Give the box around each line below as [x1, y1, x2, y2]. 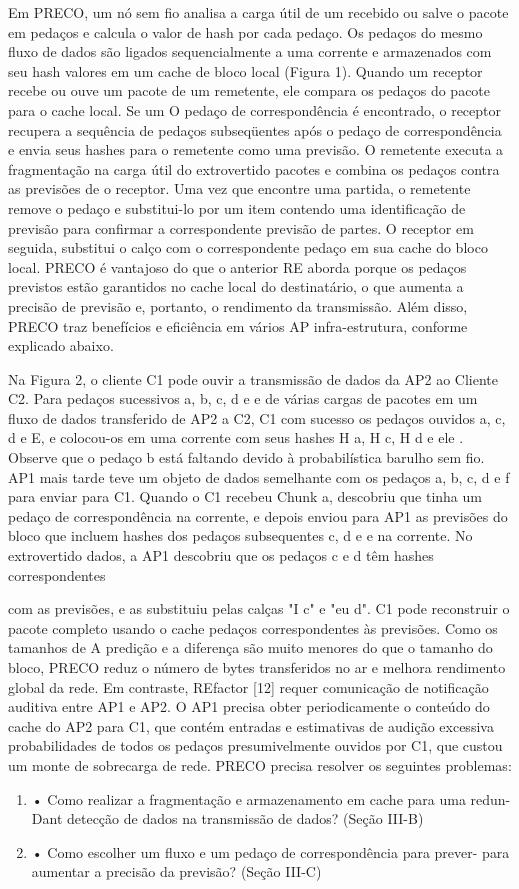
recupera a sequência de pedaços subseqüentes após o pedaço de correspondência [8, 119, 502, 140]
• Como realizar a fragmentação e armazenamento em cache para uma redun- [31, 788, 511, 809]
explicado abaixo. [8, 335, 114, 356]
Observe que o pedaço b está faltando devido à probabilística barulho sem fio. [8, 447, 485, 468]
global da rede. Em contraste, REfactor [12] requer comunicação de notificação [8, 676, 489, 697]
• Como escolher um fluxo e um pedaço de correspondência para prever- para [31, 841, 510, 862]
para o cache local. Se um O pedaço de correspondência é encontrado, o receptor [8, 99, 501, 120]
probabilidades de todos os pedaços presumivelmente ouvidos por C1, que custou [8, 735, 503, 756]
